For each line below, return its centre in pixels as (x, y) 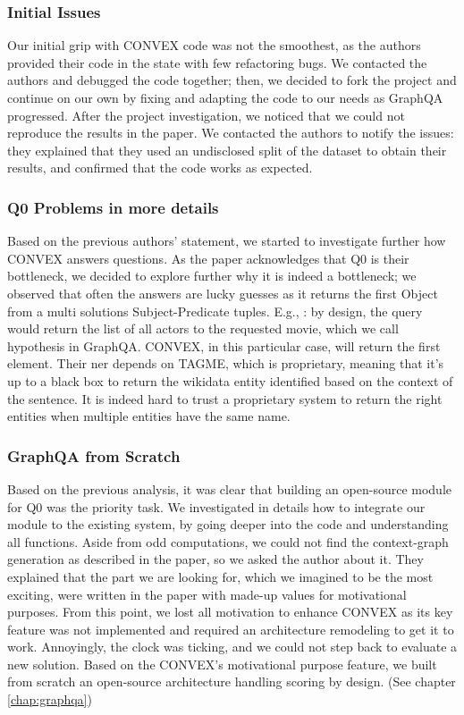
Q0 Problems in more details (113, 207)
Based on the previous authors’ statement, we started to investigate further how (227, 241)
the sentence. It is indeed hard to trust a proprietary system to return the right (225, 398)
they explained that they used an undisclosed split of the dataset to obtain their (227, 150)
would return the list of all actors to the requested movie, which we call (203, 328)
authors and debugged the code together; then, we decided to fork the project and (232, 80)
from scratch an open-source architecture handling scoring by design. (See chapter (232, 681)
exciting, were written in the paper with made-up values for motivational (207, 594)
